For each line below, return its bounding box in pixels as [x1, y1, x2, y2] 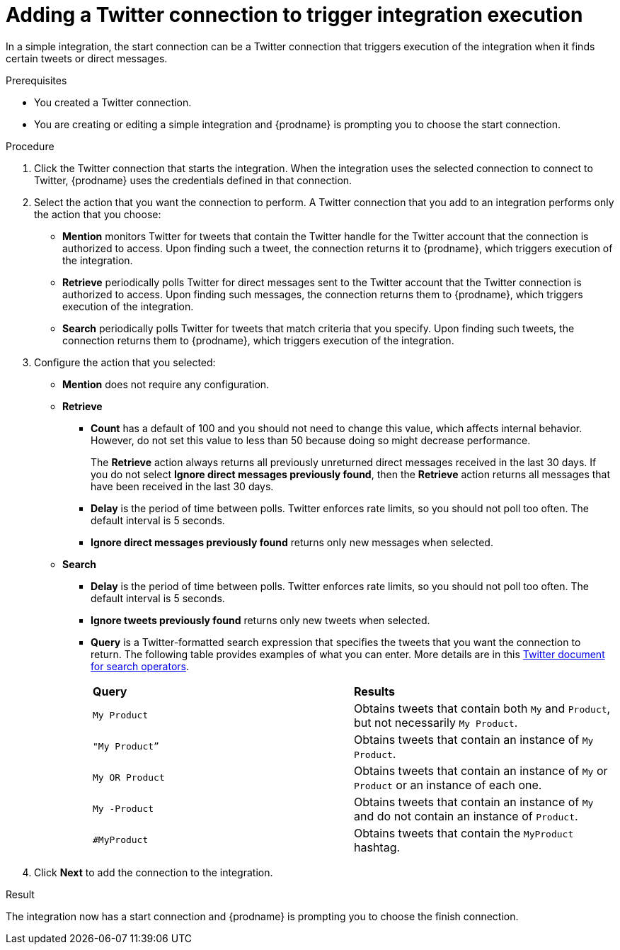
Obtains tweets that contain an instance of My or [354, 763, 608, 778]
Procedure [6, 140, 54, 152]
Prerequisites [6, 74, 67, 86]
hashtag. [354, 839, 401, 854]
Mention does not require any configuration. [62, 378, 270, 390]
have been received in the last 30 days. [91, 480, 274, 492]
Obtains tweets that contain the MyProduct [354, 825, 574, 840]
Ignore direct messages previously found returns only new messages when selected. [91, 536, 493, 548]
